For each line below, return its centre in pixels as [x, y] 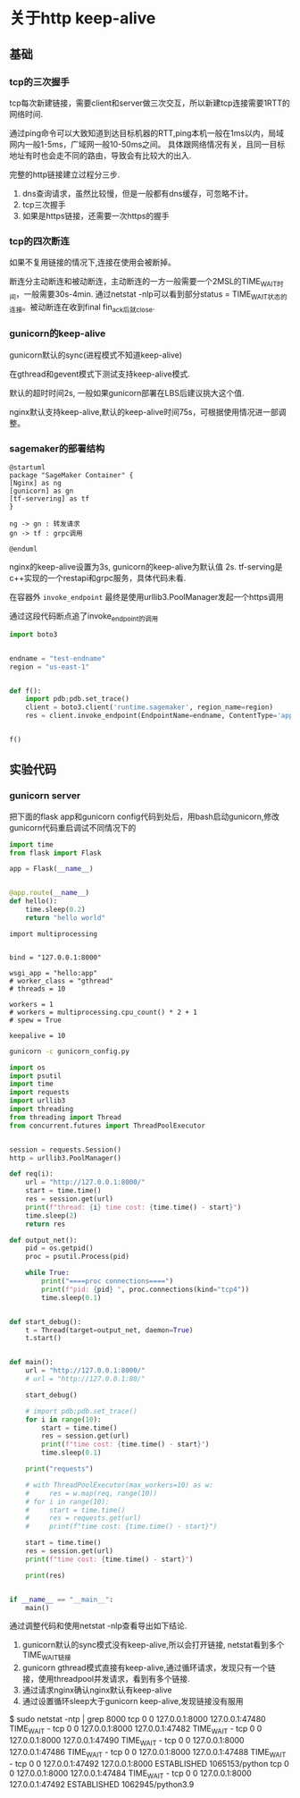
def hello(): [33, 901]
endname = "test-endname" [57, 658]
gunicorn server [45, 796]
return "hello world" [65, 917]
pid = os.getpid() [59, 1248]
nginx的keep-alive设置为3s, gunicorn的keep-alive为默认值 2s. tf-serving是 [146, 567]
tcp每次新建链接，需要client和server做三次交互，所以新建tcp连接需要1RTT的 [150, 103]
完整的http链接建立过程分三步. [65, 174]
